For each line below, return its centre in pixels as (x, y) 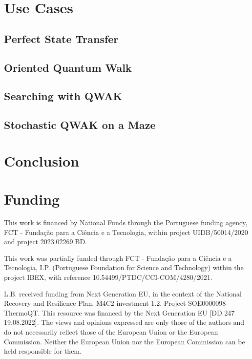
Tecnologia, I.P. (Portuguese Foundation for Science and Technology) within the (124, 267)
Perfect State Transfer (61, 38)
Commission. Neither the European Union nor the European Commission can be (125, 341)
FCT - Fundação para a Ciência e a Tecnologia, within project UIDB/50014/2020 (126, 232)
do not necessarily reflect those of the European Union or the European (111, 331)
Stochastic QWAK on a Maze (80, 125)
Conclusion (42, 160)
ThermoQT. (22, 312)
